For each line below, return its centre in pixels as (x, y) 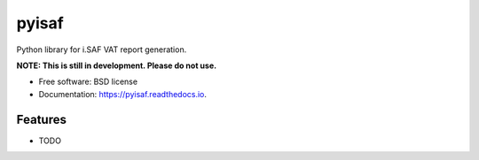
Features (41, 119)
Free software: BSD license (88, 82)
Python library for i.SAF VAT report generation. (102, 50)
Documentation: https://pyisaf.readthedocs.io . (123, 94)
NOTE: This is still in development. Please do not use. (117, 65)
